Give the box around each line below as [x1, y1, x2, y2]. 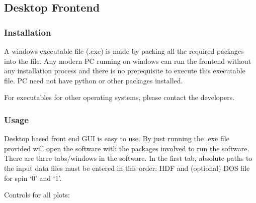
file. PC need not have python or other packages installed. [4, 75, 183, 85]
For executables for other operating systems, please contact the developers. [4, 92, 235, 103]
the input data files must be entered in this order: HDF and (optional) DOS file [4, 162, 250, 173]
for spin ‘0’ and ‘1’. [4, 172, 62, 183]
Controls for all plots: [4, 189, 70, 200]
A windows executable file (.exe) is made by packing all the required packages [4, 46, 244, 56]
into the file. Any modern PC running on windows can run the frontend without [4, 55, 251, 66]
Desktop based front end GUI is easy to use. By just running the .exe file [4, 133, 229, 144]
